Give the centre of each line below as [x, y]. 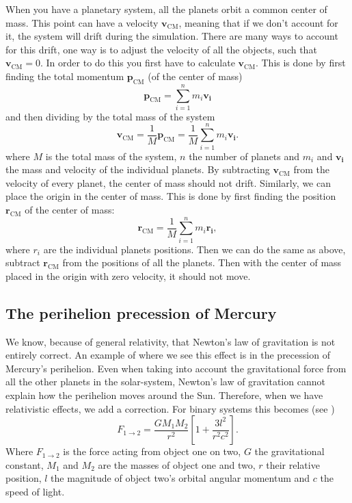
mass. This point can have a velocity [82, 22]
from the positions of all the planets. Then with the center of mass [202, 262]
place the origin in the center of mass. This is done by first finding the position [171, 196]
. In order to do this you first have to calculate [138, 63]
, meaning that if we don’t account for [258, 22]
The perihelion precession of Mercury [141, 312]
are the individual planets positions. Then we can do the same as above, [194, 249]
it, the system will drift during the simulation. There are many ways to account [172, 36]
